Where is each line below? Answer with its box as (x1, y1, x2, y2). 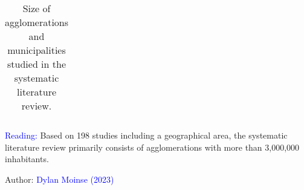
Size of (22, 1, 51, 15)
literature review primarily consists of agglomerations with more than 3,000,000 (5, 140, 300, 153)
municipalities (7, 43, 66, 57)
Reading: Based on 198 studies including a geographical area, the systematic (5, 129, 288, 141)
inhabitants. (5, 152, 49, 165)
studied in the (7, 57, 66, 71)
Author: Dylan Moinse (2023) (5, 172, 114, 185)
